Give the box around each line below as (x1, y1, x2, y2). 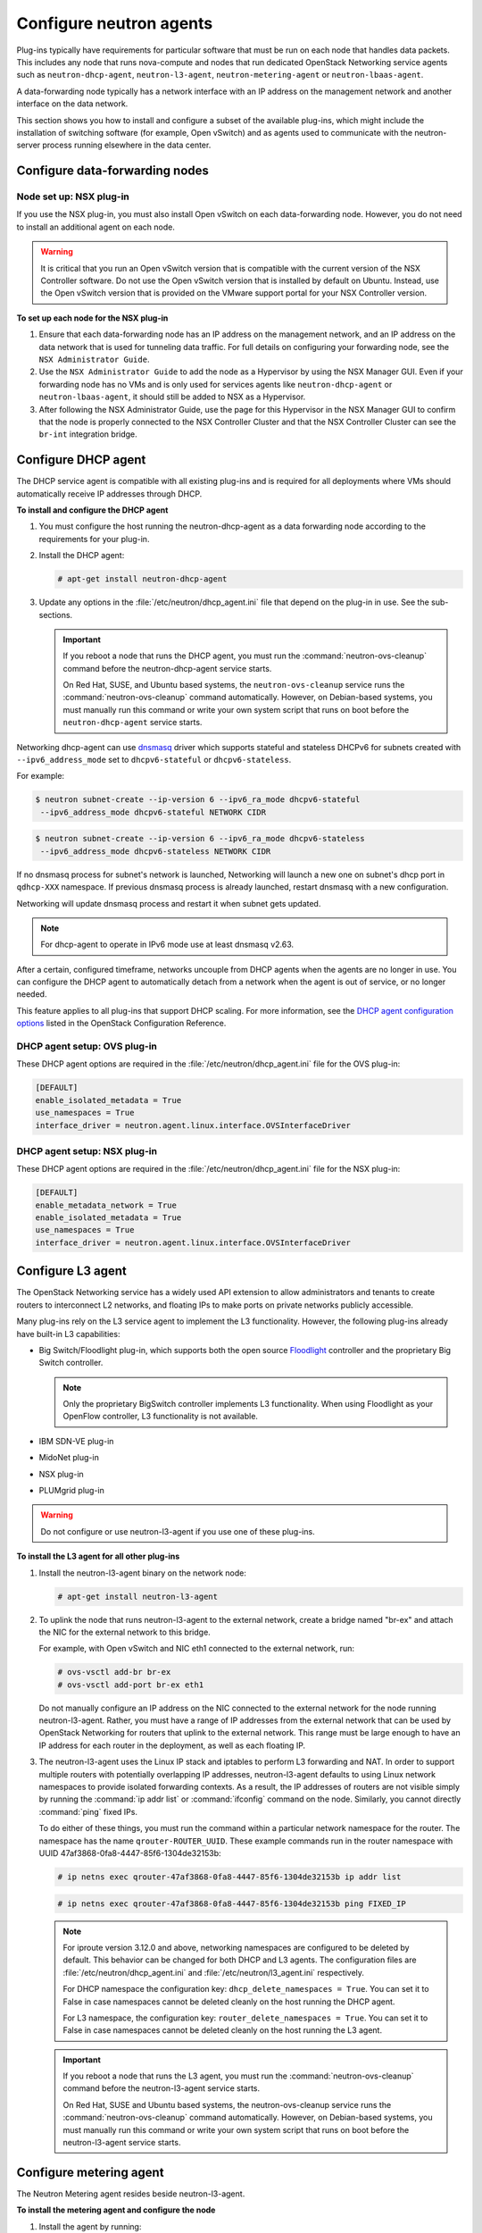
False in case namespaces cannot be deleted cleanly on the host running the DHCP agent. (62, 1996, 395, 2007)
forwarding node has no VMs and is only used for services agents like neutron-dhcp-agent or (38, 379, 393, 389)
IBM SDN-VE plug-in (38, 1435, 114, 1446)
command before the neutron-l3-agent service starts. (62, 2083, 261, 2094)
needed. (16, 989, 47, 999)
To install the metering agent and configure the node (16, 2204, 216, 2215)
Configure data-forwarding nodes (16, 163, 210, 179)
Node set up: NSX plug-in (16, 190, 129, 203)
